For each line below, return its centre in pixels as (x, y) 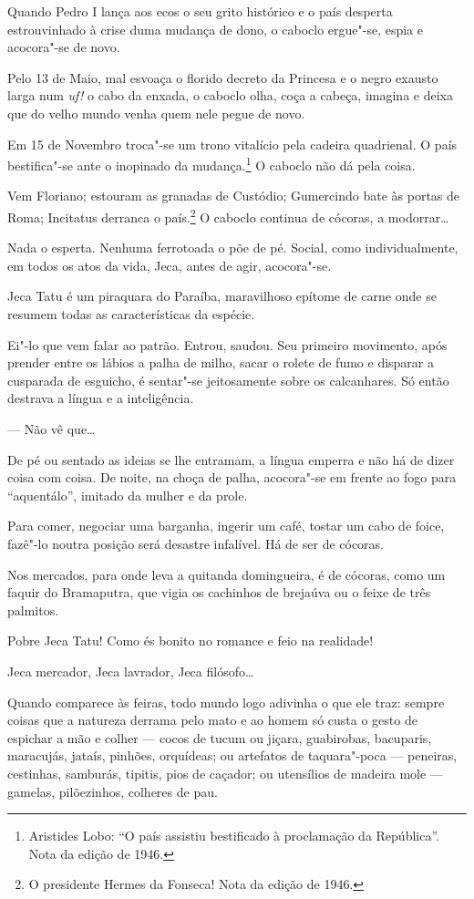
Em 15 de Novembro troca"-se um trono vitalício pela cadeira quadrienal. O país (232, 144)
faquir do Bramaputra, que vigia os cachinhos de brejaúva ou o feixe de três (219, 592)
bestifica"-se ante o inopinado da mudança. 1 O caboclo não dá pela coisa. (211, 164)
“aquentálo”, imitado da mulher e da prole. (128, 495)
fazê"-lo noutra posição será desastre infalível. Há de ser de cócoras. (196, 543)
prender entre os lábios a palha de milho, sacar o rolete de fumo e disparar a (221, 362)
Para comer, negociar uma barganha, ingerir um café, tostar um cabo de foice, (226, 526)
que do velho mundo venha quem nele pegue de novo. (156, 113)
